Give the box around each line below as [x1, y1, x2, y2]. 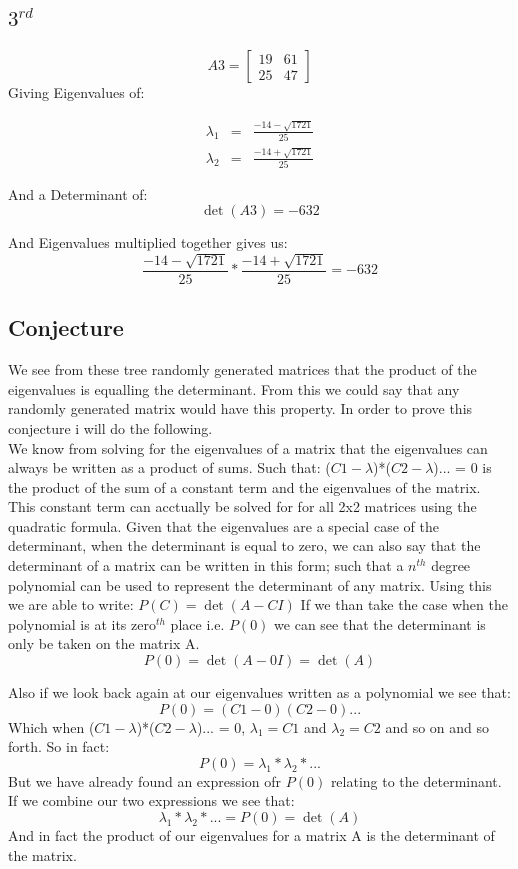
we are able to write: [8, 594, 134, 615]
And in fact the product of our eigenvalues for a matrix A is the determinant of [8, 825, 495, 845]
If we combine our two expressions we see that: [8, 790, 295, 811]
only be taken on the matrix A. [8, 633, 200, 654]
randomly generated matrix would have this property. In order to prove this [8, 398, 473, 419]
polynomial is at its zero [8, 613, 156, 634]
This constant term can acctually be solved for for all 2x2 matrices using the [8, 496, 477, 517]
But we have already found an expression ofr [8, 770, 282, 791]
